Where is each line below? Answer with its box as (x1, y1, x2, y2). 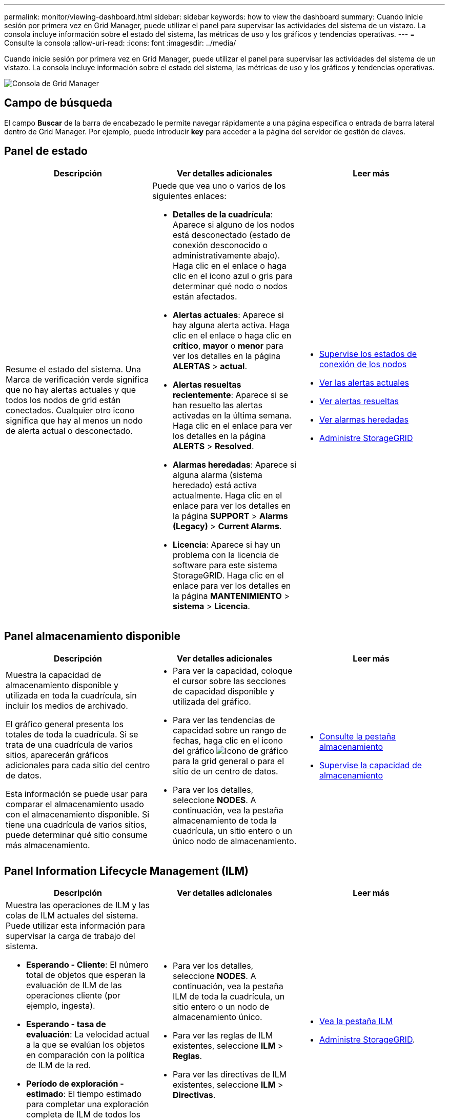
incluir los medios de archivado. (6, 700, 128, 711)
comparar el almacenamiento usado (6, 798, 144, 809)
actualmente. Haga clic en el (172, 490, 282, 501)
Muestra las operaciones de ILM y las (6, 900, 150, 911)
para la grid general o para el (172, 755, 284, 766)
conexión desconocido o (172, 239, 268, 250)
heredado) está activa (172, 479, 257, 490)
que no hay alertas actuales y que (6, 384, 136, 395)
